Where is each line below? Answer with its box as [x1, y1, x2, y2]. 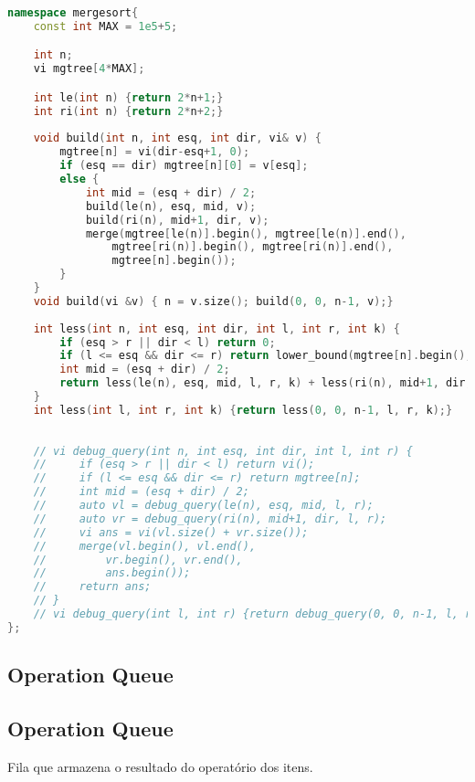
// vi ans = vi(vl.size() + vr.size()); [33, 525, 309, 539]
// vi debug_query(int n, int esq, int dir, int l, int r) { [33, 444, 413, 458]
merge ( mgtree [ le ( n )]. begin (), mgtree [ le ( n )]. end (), [85, 227, 406, 240]
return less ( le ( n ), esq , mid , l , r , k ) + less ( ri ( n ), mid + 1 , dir [59, 376, 466, 390]
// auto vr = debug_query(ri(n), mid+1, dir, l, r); [33, 512, 387, 525]
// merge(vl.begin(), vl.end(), [33, 539, 257, 553]
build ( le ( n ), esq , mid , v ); [85, 199, 257, 213]
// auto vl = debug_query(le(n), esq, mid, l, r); [33, 499, 374, 513]
